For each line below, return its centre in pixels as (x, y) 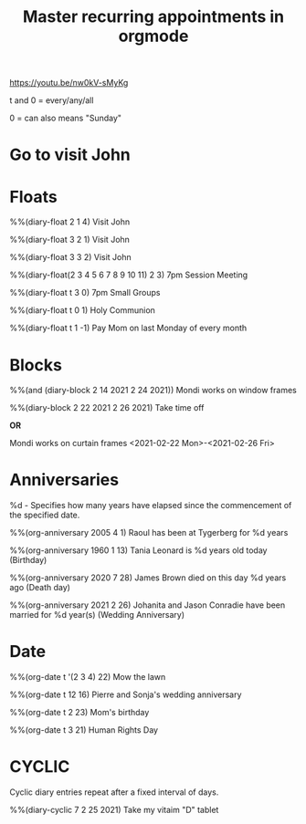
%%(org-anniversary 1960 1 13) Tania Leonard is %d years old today (138, 550)
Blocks (36, 365)
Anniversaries (64, 480)
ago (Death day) (40, 588)
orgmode (153, 36)
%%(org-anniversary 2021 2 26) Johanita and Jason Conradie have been (148, 605)
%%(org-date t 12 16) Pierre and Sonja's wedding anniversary (126, 694)
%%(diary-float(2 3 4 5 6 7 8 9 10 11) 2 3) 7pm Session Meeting (129, 275)
